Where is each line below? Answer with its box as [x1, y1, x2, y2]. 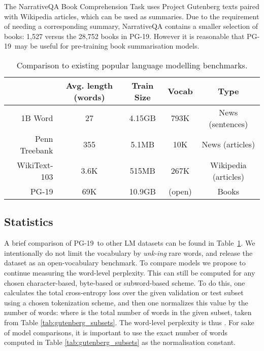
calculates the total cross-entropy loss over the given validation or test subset [4, 287, 244, 298]
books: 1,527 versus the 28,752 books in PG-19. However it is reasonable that [4, 30, 245, 41]
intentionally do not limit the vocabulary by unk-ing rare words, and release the [4, 247, 253, 258]
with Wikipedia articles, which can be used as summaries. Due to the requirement [4, 11, 259, 21]
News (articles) [202, 138, 255, 150]
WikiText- [17, 159, 53, 171]
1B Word [21, 112, 53, 124]
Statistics [4, 214, 53, 229]
